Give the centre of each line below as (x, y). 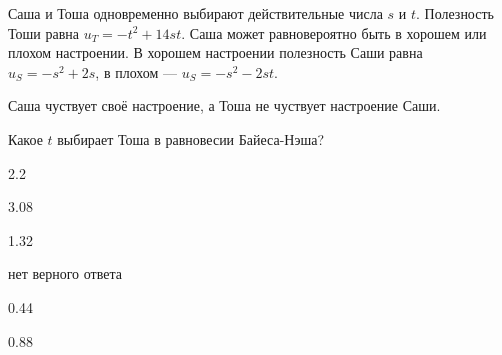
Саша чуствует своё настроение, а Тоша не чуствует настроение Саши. (224, 105)
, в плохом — (136, 71)
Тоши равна (43, 32)
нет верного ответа (65, 273)
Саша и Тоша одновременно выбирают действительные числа (195, 13)
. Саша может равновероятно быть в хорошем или (334, 32)
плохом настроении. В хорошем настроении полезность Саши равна (215, 52)
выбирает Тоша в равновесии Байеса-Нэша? (191, 138)
